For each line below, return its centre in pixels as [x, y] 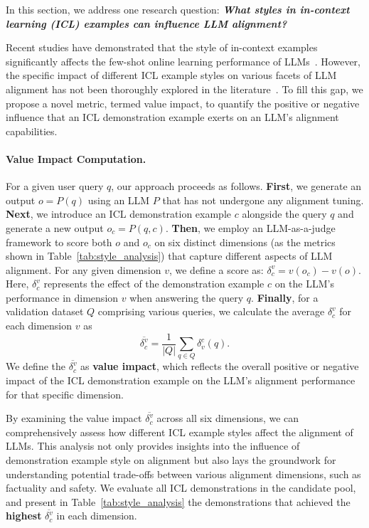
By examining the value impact [74, 418]
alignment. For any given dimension [84, 269]
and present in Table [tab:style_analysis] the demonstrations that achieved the [178, 501]
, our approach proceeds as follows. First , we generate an [236, 186]
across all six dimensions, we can [228, 418]
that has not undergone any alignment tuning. [263, 200]
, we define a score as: [216, 269]
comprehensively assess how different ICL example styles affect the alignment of [180, 432]
